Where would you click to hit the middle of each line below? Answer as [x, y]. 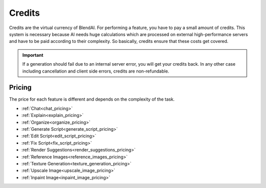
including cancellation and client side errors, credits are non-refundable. [96, 71]
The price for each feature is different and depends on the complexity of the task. [92, 99]
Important [33, 55]
